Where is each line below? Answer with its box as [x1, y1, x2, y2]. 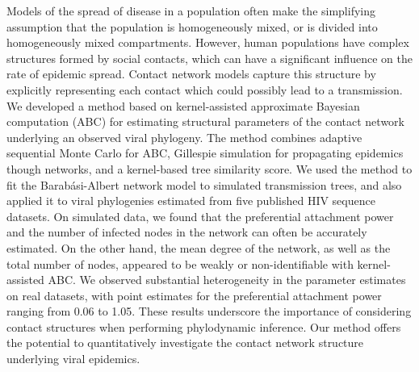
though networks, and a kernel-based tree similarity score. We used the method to [6, 160, 413, 177]
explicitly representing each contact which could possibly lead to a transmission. [6, 81, 403, 98]
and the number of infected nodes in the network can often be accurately [6, 224, 367, 240]
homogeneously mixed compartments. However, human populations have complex [6, 34, 409, 51]
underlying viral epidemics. [6, 350, 140, 367]
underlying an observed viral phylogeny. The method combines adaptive [6, 128, 362, 145]
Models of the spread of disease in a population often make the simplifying [6, 2, 376, 19]
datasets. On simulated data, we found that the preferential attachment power [6, 207, 394, 224]
